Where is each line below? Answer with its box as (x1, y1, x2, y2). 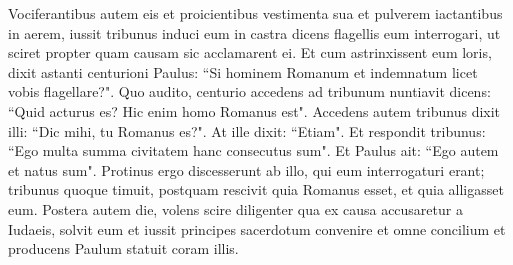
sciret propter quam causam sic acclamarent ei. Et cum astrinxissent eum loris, (8, 42, 492, 63)
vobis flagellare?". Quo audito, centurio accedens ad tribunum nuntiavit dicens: (8, 81, 491, 102)
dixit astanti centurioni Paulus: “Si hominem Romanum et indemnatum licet (8, 61, 478, 82)
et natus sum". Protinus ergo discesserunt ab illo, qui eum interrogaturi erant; (8, 159, 485, 180)
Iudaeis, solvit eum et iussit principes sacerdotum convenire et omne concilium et (8, 218, 506, 239)
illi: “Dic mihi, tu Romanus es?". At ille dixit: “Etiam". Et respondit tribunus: (8, 120, 486, 141)
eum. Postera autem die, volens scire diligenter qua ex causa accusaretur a (8, 198, 463, 219)
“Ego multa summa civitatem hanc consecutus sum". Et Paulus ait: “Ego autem (8, 140, 499, 161)
